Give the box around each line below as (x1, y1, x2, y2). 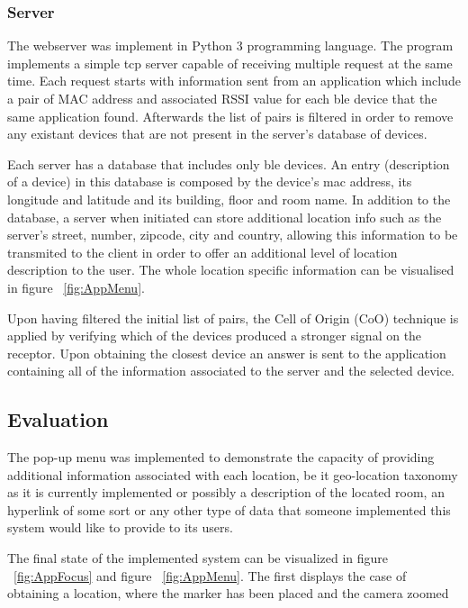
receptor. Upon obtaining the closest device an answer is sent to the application (7, 343, 446, 362)
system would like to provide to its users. (7, 518, 233, 537)
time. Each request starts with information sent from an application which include (7, 71, 461, 90)
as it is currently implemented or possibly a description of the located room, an (7, 483, 445, 502)
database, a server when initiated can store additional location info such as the (7, 207, 442, 226)
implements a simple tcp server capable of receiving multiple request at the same (7, 53, 453, 72)
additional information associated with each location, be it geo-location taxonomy (7, 465, 458, 484)
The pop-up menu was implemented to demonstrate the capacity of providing (7, 448, 435, 467)
